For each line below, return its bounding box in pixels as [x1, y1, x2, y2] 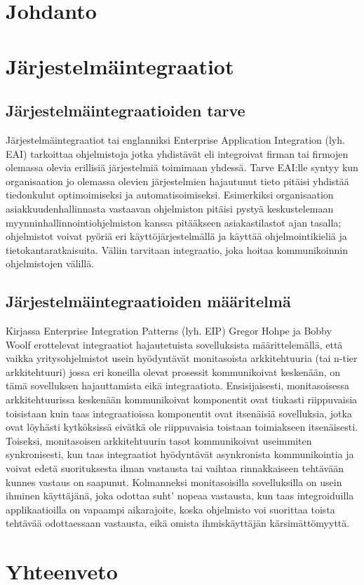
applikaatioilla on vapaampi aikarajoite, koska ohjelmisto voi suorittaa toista [6, 502, 335, 516]
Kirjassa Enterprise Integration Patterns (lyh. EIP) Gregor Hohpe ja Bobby [6, 323, 332, 338]
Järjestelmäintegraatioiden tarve [6, 100, 245, 121]
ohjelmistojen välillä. [6, 256, 95, 271]
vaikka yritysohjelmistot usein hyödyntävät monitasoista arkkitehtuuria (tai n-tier [6, 351, 358, 365]
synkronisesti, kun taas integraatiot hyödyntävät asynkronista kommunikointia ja [6, 447, 354, 462]
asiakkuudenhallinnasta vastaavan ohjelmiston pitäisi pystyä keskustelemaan [6, 201, 334, 215]
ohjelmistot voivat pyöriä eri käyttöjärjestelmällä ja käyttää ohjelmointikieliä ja [6, 229, 347, 243]
